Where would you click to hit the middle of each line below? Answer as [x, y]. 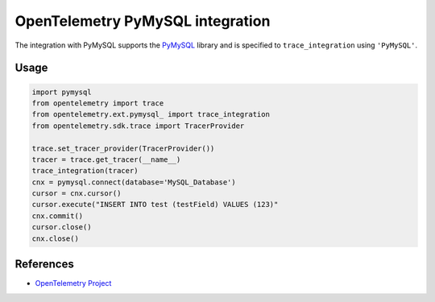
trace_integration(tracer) [85, 171]
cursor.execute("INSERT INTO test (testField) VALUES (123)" [155, 205]
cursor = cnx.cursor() [77, 194]
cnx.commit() [58, 216]
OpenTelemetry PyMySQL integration [143, 21]
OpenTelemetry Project [73, 283]
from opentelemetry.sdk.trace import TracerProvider [138, 126]
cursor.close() [62, 227]
